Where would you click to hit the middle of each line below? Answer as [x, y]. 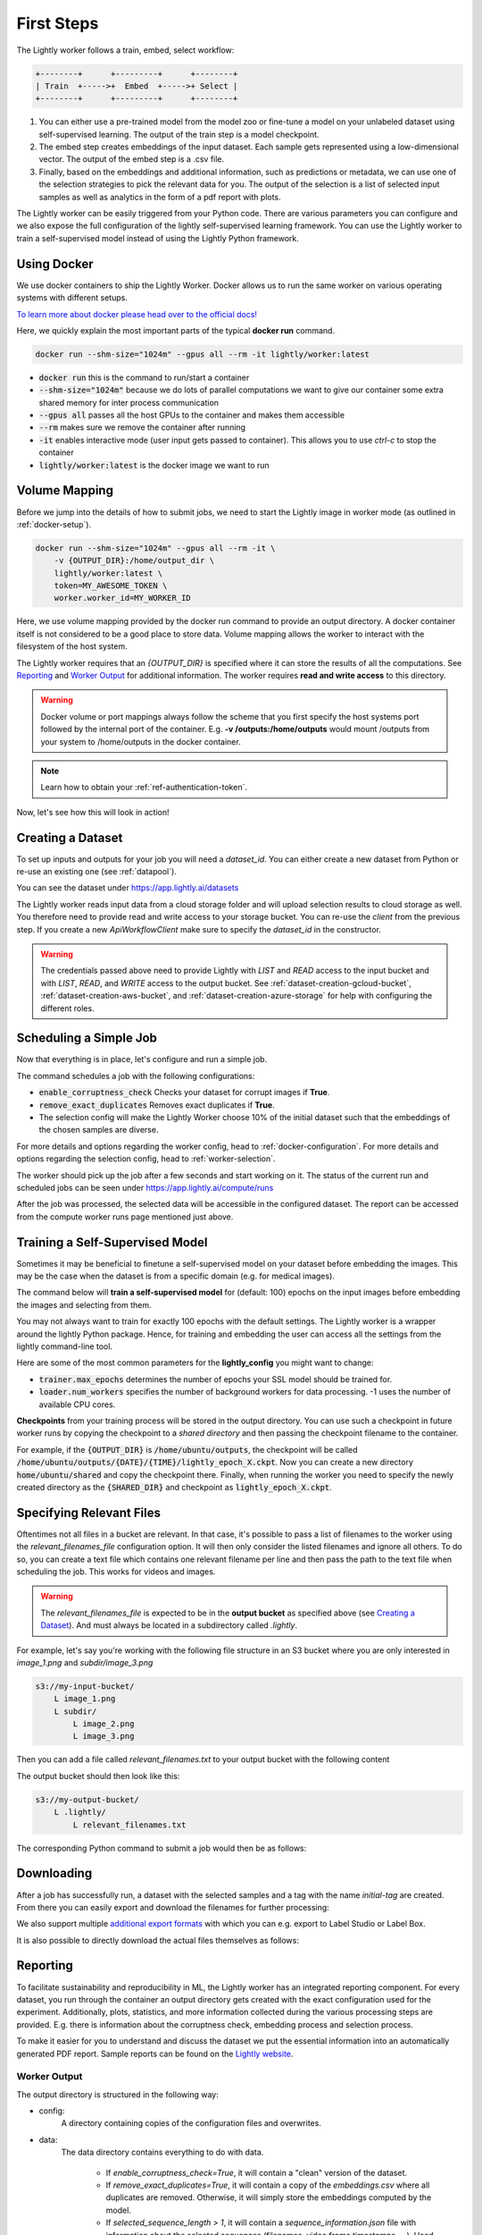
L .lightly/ [80, 1812]
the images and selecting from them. [84, 1304]
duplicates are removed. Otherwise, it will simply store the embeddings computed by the [269, 2197]
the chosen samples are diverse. [99, 1130]
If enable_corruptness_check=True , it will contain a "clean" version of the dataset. [257, 2172]
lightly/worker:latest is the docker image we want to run [154, 465]
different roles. [67, 1008]
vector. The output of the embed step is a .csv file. [132, 159]
